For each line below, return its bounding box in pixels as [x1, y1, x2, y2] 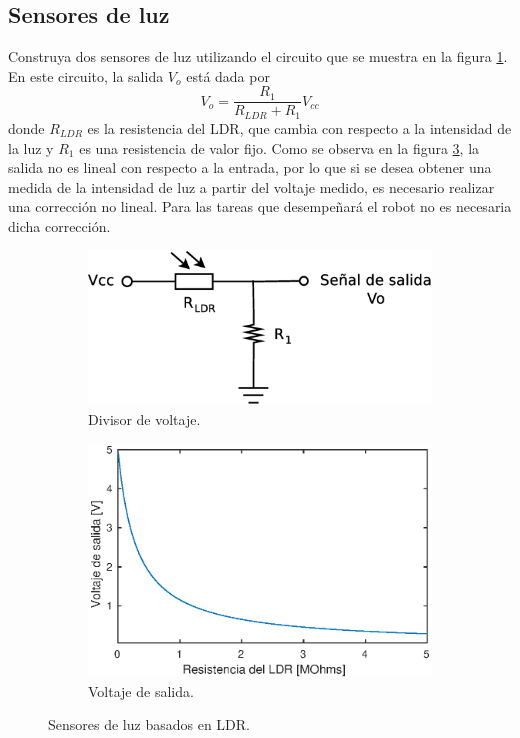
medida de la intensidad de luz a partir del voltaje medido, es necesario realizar [8, 176, 495, 197]
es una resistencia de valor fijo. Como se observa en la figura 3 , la [79, 137, 480, 158]
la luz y [8, 137, 54, 158]
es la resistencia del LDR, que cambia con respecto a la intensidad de [87, 117, 512, 138]
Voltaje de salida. [88, 680, 194, 701]
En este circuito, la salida [8, 65, 164, 86]
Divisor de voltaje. [88, 408, 201, 429]
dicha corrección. [8, 215, 111, 236]
